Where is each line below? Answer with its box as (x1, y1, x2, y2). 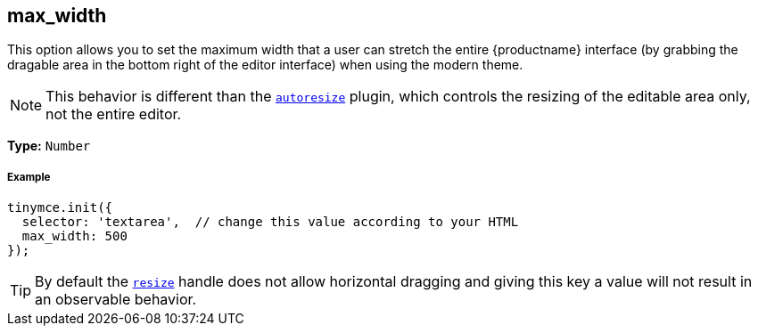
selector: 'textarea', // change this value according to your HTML (21, 215, 519, 230)
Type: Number (7, 138, 91, 154)
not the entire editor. (45, 105, 182, 124)
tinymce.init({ (7, 200, 113, 215)
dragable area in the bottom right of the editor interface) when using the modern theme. (7, 57, 523, 73)
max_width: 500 (21, 229, 128, 244)
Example (7, 170, 51, 183)
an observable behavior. (35, 290, 197, 309)
